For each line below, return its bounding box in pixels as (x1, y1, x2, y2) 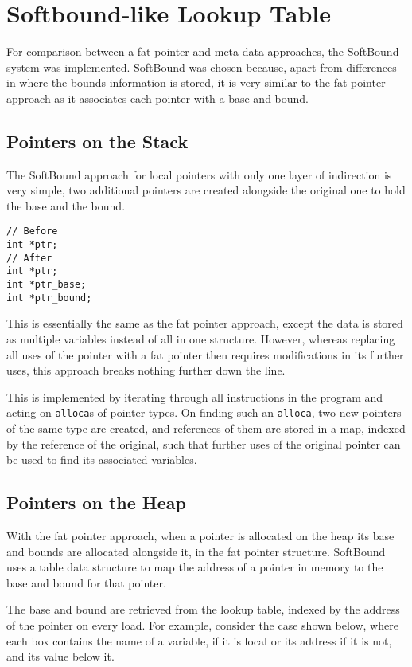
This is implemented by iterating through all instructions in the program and (6, 388, 383, 405)
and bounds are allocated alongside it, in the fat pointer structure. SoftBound (6, 543, 386, 559)
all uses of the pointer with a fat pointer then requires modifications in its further (6, 346, 404, 363)
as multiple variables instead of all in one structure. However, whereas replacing (6, 331, 395, 347)
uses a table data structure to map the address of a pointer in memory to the (6, 559, 383, 575)
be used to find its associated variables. (6, 451, 197, 468)
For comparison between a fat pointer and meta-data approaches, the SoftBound (6, 43, 399, 60)
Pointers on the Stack (6, 128, 189, 153)
